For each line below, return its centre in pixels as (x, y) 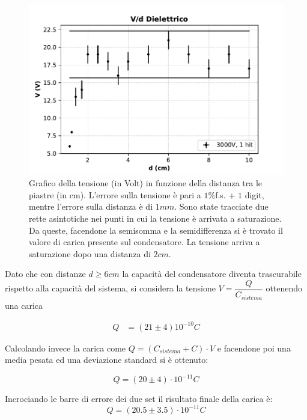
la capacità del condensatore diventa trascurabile (212, 274)
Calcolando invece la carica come (65, 348)
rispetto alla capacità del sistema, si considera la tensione (110, 288)
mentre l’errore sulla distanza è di (91, 206)
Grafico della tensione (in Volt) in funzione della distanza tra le (146, 183)
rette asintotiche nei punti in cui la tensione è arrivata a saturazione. (155, 218)
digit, (254, 194)
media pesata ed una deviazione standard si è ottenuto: (107, 360)
